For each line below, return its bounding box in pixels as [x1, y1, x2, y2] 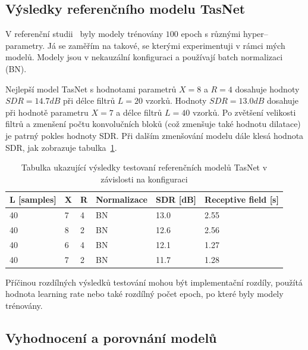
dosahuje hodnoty [235, 82, 300, 95]
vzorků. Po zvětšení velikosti [192, 106, 296, 118]
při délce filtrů [62, 94, 115, 107]
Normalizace [96, 193, 147, 206]
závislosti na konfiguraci [100, 172, 188, 185]
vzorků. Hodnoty [145, 94, 207, 107]
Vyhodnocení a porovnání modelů [5, 328, 217, 346]
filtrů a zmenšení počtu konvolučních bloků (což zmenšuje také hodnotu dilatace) [5, 117, 301, 130]
